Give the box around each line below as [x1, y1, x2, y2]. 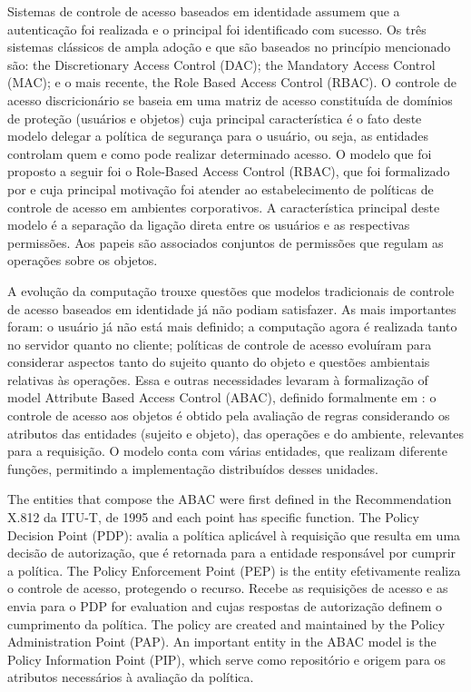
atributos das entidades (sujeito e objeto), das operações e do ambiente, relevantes [7, 423, 465, 442]
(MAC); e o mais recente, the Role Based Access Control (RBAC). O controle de [7, 73, 456, 92]
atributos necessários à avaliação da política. [7, 667, 254, 687]
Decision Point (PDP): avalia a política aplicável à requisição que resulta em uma [7, 525, 461, 544]
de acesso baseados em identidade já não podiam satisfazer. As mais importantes [7, 299, 456, 318]
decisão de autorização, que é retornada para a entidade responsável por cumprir [7, 543, 456, 562]
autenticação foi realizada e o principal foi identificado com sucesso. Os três [7, 19, 427, 38]
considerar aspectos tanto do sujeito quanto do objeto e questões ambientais [7, 352, 430, 371]
